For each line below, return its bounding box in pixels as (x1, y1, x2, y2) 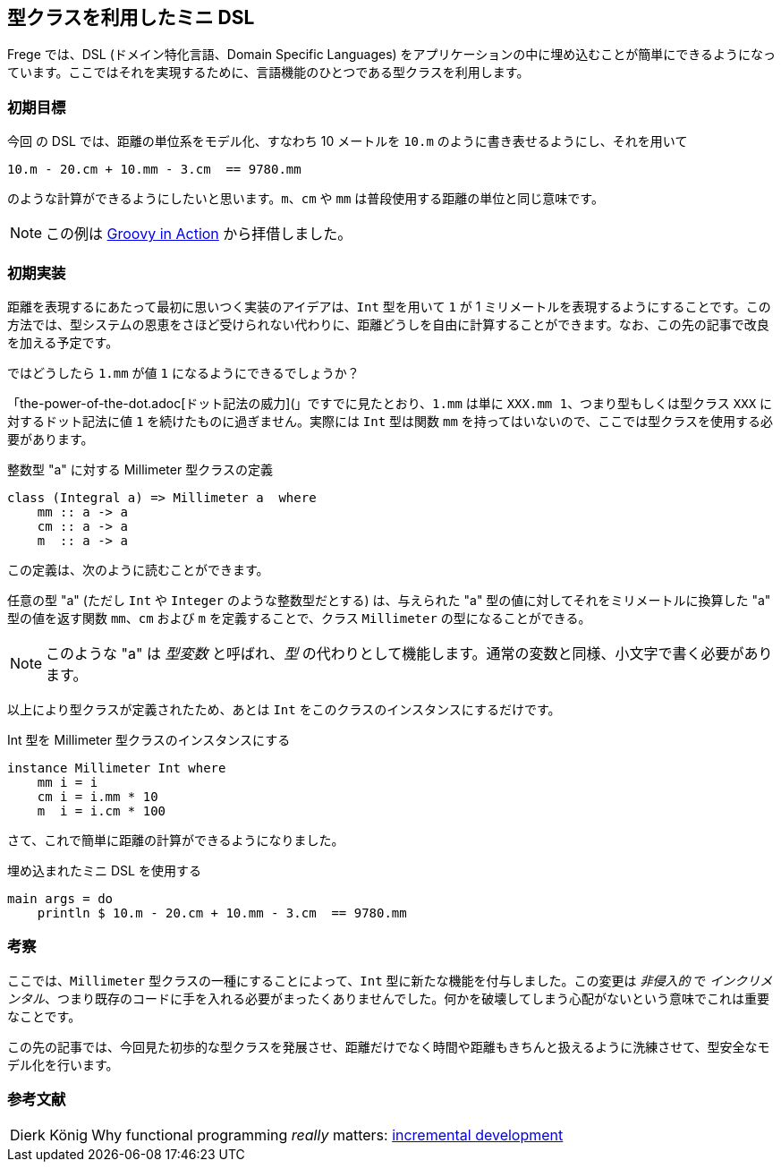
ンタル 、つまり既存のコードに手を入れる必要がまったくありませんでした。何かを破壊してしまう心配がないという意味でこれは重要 (7, 990, 769, 1006)
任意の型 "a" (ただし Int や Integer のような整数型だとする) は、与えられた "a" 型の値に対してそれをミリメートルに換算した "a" (7, 592, 771, 608)
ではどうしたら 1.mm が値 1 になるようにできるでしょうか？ (7, 364, 360, 380)
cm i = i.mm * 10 (37, 789, 158, 804)
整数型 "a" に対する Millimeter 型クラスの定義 (7, 461, 273, 477)
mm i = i (37, 774, 98, 789)
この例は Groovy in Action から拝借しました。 (46, 225, 352, 243)
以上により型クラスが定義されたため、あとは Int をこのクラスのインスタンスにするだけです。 (7, 701, 561, 717)
